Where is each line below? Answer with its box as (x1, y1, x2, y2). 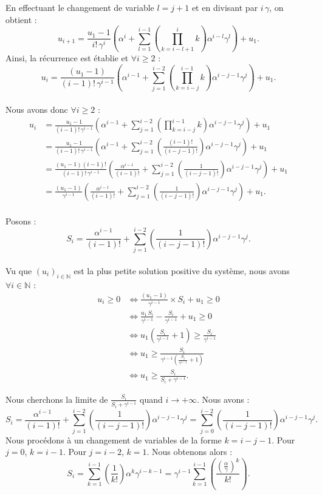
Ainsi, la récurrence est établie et (5, 51, 129, 64)
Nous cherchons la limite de (5, 392, 108, 405)
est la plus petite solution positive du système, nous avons (74, 264, 290, 277)
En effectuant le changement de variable (5, 1, 154, 13)
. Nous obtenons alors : (146, 445, 233, 458)
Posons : (5, 214, 36, 227)
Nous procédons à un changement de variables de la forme (5, 433, 222, 446)
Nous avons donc (5, 103, 68, 115)
